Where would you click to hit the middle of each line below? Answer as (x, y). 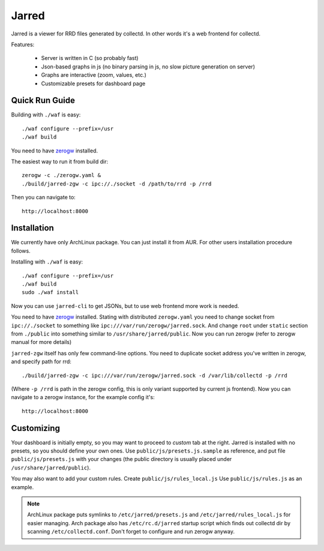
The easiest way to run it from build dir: (60, 161)
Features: (23, 44)
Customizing (35, 428)
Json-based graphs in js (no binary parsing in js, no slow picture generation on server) (148, 67)
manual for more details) (41, 342)
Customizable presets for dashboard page (93, 83)
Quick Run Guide (43, 101)
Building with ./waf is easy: (46, 115)
